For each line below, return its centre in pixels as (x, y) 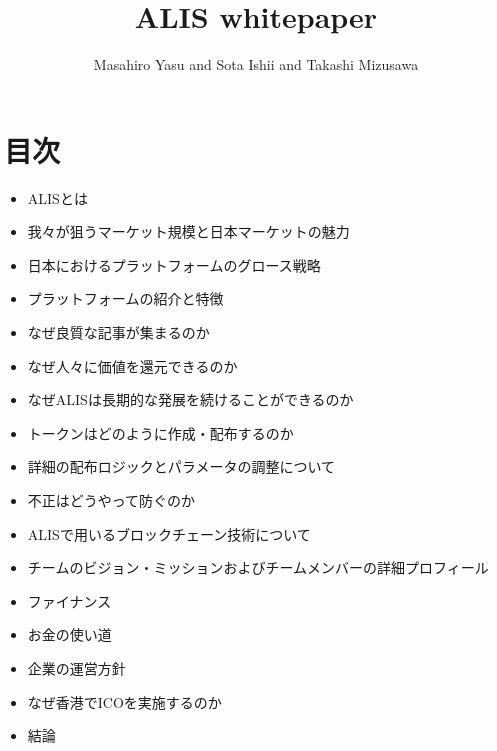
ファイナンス (69, 600)
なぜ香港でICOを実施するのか (124, 701)
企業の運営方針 (76, 667)
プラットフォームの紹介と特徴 (125, 298)
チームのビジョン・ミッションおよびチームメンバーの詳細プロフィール (258, 567)
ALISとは (57, 197)
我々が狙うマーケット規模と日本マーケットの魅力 (188, 231)
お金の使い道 (69, 634)
